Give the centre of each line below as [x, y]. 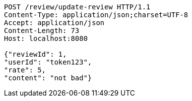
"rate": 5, [25, 70]
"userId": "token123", [48, 62]
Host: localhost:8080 [46, 38]
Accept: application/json [54, 23]
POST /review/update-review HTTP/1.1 [77, 7]
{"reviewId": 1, [35, 54]
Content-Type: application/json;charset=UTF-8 [96, 15]
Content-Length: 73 [42, 31]
